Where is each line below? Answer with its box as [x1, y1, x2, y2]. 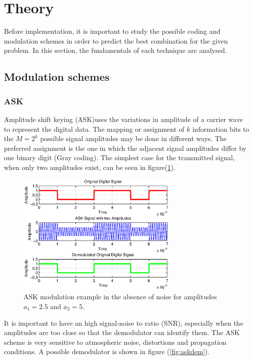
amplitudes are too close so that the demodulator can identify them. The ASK [4, 327, 240, 337]
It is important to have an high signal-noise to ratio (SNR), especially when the [4, 317, 243, 328]
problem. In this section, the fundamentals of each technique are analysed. [4, 45, 227, 55]
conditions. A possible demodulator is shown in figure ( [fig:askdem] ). [4, 346, 210, 357]
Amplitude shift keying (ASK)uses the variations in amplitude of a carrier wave [4, 114, 243, 124]
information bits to [192, 123, 250, 134]
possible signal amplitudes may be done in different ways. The [40, 133, 227, 144]
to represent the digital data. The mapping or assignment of [4, 123, 184, 134]
